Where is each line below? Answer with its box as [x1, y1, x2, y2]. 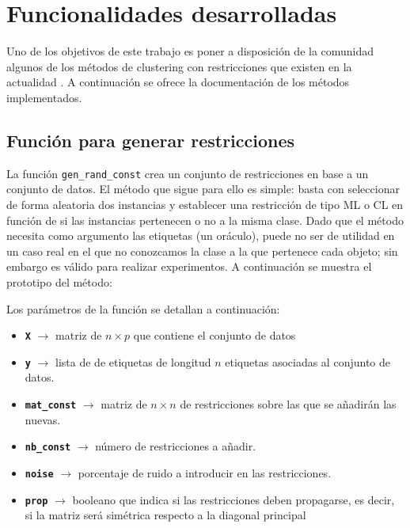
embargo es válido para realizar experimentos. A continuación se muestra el [6, 258, 372, 275]
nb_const [25, 442, 71, 454]
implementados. [6, 89, 82, 105]
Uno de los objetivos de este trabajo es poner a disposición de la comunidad [6, 43, 374, 59]
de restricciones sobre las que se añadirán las [180, 396, 397, 412]
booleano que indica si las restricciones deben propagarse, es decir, [72, 491, 395, 507]
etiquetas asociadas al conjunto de [225, 353, 390, 370]
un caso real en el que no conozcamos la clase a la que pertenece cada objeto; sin [6, 242, 398, 259]
